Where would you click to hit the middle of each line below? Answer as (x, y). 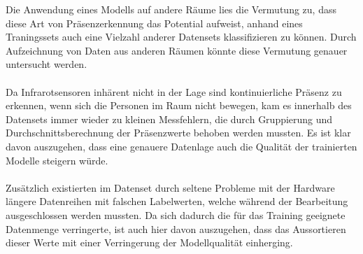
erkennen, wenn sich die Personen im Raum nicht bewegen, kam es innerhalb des (179, 105)
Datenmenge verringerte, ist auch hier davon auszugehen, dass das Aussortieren (176, 228)
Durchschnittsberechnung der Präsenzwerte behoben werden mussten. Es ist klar (178, 133)
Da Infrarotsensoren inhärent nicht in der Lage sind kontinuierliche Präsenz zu (174, 91)
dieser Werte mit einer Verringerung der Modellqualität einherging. (149, 242)
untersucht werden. (47, 64)
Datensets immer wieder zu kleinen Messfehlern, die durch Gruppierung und (169, 119)
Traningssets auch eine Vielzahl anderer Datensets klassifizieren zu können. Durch (181, 37)
